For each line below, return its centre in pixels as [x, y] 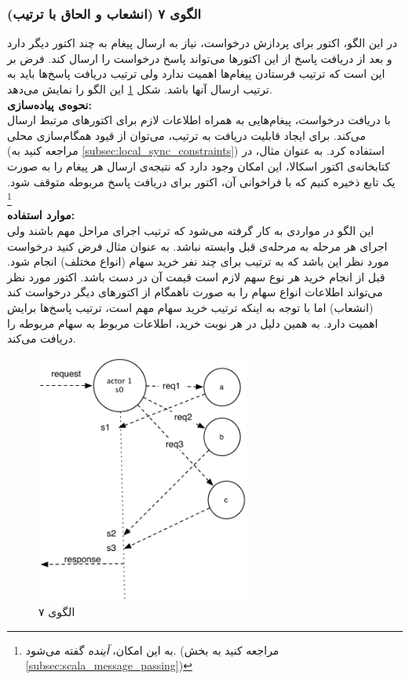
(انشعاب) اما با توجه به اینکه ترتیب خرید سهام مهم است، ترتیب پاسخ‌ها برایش [190, 307]
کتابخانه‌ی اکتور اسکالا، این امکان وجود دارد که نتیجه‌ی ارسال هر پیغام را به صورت [199, 165]
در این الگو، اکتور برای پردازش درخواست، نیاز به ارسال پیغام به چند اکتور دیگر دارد [202, 43]
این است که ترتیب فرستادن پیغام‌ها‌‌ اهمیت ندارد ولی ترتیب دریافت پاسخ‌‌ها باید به [196, 73]
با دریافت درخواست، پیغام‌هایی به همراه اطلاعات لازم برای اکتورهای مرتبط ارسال [199, 120]
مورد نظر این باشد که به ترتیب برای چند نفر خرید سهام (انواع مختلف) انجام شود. [198, 261]
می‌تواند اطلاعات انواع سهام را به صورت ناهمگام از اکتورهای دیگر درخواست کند [195, 292]
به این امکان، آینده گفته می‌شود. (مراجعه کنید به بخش [152, 650]
